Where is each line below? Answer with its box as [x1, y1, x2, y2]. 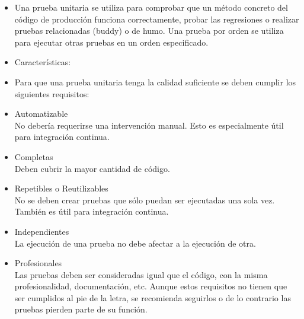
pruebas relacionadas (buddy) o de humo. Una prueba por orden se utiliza [14, 24, 284, 37]
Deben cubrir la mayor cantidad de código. [14, 162, 170, 174]
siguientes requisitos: [14, 87, 89, 100]
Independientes [14, 225, 69, 237]
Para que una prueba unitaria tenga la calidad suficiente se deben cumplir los [14, 75, 296, 88]
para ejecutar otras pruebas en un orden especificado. [14, 36, 209, 48]
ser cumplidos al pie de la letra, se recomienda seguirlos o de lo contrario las [14, 291, 291, 304]
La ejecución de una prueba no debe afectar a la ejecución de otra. [14, 237, 256, 249]
